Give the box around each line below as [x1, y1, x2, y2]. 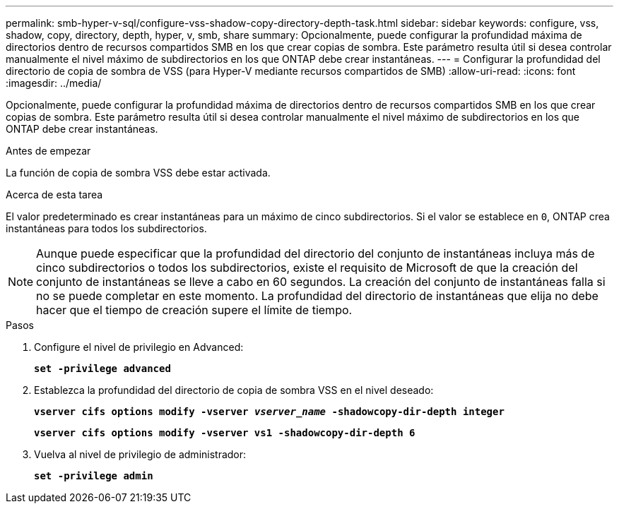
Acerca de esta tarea [6, 188, 103, 200]
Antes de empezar [6, 145, 91, 157]
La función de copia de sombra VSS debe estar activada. [6, 167, 271, 179]
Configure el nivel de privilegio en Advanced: [34, 341, 244, 353]
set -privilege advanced [34, 363, 171, 374]
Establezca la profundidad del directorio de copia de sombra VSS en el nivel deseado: [34, 384, 434, 396]
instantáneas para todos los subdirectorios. [6, 222, 207, 234]
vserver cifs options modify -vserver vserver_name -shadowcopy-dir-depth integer [34, 406, 505, 417]
